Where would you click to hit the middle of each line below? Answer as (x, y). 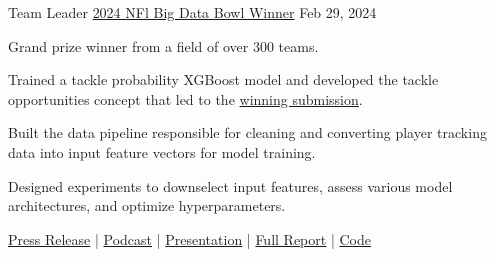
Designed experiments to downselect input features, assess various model (230, 185)
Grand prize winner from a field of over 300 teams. (163, 45)
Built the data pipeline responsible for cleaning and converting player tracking (247, 132)
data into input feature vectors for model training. (162, 151)
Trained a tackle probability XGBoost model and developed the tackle (223, 79)
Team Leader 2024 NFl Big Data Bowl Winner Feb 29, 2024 (192, 12)
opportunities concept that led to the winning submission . (185, 98)
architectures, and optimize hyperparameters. (147, 205)
